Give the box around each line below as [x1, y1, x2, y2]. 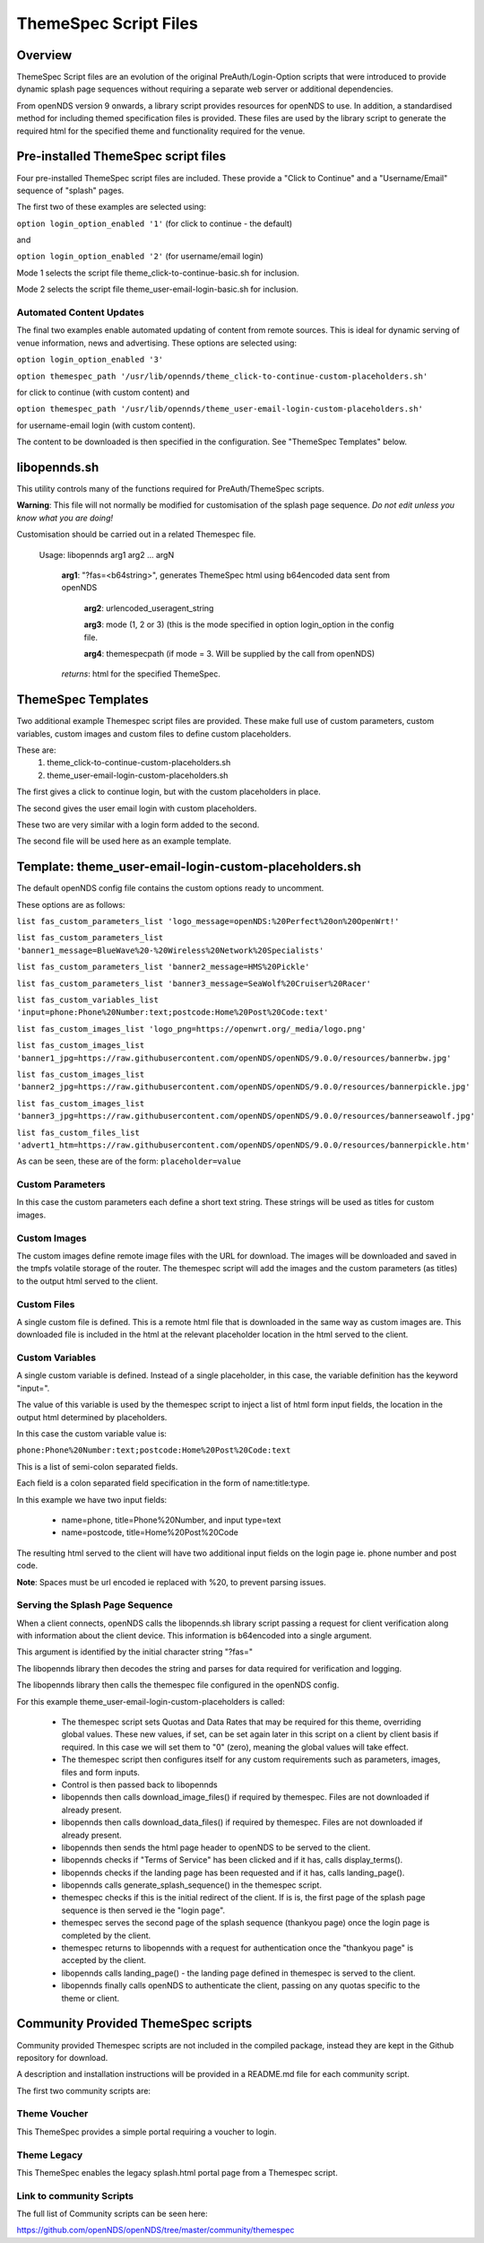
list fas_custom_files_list [16, 1127, 141, 1138]
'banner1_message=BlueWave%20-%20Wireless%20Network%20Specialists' [16, 945, 324, 956]
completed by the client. [61, 1930, 151, 1941]
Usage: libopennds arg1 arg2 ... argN [39, 549, 175, 560]
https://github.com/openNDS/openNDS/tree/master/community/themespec [16, 2225, 295, 2236]
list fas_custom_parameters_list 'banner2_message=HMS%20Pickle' [16, 962, 310, 973]
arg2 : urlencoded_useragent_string [83, 602, 214, 614]
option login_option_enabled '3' [16, 354, 164, 365]
